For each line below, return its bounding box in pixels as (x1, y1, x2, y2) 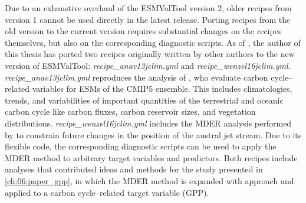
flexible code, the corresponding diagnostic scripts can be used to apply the (5, 140, 277, 152)
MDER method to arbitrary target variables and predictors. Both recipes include (5, 151, 298, 164)
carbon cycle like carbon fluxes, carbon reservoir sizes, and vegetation (5, 105, 256, 118)
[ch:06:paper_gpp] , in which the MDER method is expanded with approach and (5, 174, 294, 187)
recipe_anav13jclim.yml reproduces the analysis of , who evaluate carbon (5, 71, 268, 83)
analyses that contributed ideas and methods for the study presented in (5, 163, 263, 175)
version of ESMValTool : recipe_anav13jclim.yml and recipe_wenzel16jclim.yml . (5, 59, 291, 71)
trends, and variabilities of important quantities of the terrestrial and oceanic (5, 94, 284, 106)
